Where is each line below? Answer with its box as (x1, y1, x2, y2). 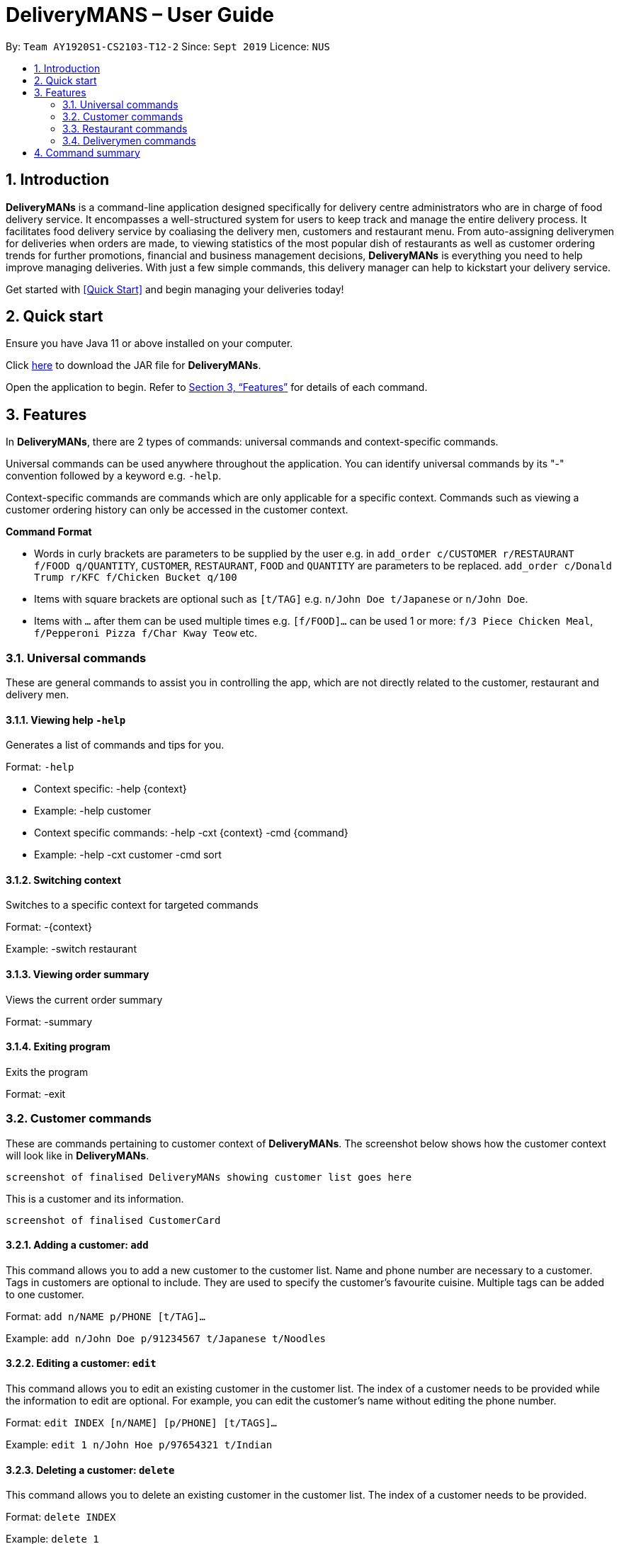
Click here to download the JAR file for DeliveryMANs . (6, 359, 261, 372)
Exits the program (6, 1065, 89, 1078)
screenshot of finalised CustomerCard (6, 1214, 221, 1226)
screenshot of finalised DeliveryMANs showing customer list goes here (6, 1171, 412, 1183)
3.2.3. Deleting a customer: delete (6, 1463, 175, 1476)
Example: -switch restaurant (6, 943, 137, 955)
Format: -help (6, 761, 74, 773)
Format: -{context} (6, 921, 92, 933)
